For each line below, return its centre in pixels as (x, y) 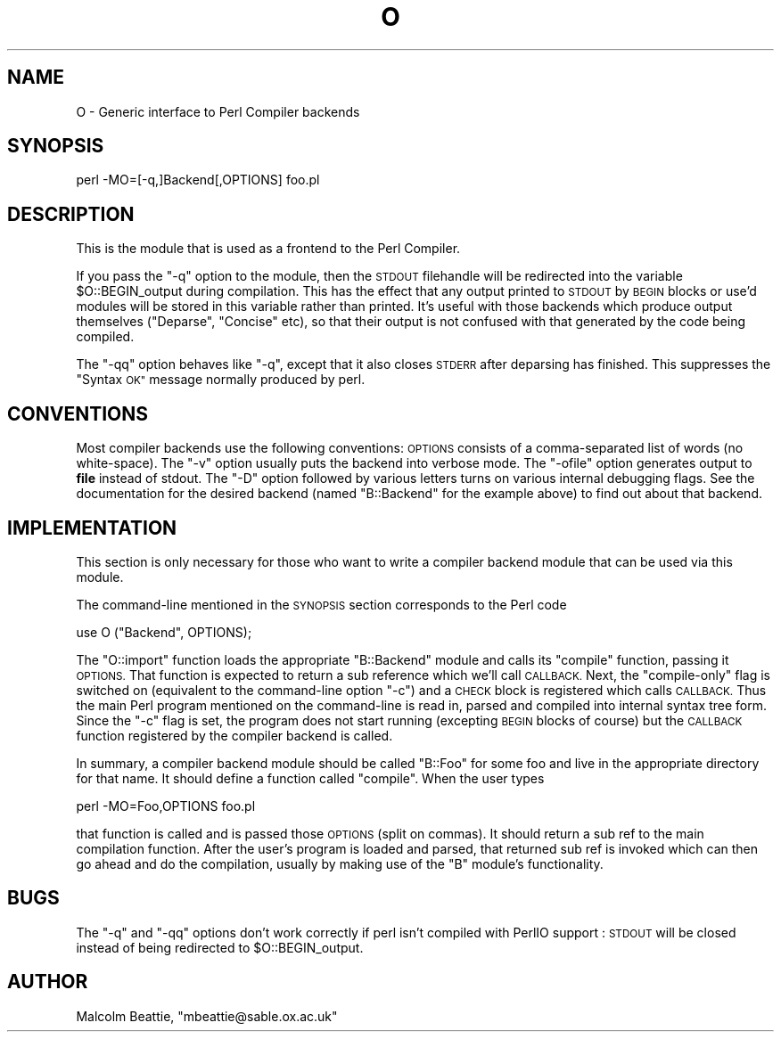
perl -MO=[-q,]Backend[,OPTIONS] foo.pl (198, 180)
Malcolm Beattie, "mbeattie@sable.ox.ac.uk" (207, 1016)
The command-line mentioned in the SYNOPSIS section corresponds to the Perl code (321, 604)
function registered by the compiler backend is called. (234, 735)
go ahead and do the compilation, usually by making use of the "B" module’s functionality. (340, 863)
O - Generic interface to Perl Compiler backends (218, 111)
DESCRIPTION (71, 214)
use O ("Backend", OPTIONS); (164, 632)
